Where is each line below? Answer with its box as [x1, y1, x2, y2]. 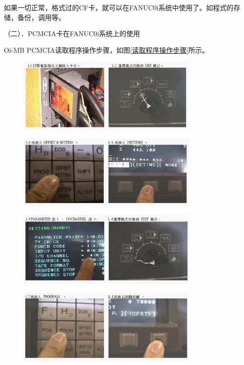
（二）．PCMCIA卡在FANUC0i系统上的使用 [4, 28, 140, 39]
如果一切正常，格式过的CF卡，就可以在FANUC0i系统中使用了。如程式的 [4, 2, 234, 12]
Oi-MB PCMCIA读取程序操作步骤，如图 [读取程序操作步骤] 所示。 [4, 44, 209, 55]
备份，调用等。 [17, 12, 65, 22]
